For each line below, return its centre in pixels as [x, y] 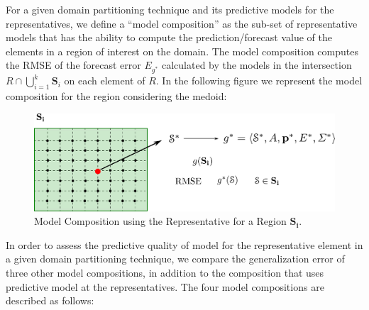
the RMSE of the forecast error [73, 65]
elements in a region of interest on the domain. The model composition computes [182, 51]
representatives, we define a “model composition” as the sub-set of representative [182, 23]
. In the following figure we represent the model [259, 81]
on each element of [105, 81]
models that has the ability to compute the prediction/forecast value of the [169, 37]
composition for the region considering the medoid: [116, 95]
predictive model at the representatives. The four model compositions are [165, 286]
